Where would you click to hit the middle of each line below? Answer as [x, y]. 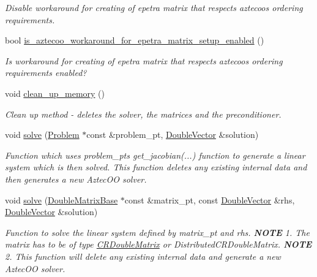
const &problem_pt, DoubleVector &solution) [173, 135]
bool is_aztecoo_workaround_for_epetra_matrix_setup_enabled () [135, 40]
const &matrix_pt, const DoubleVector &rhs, [210, 199]
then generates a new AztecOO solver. [76, 179]
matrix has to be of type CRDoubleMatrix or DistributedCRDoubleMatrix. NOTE [158, 244]
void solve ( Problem [42, 135]
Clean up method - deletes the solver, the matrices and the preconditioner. [143, 114]
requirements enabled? [46, 73]
